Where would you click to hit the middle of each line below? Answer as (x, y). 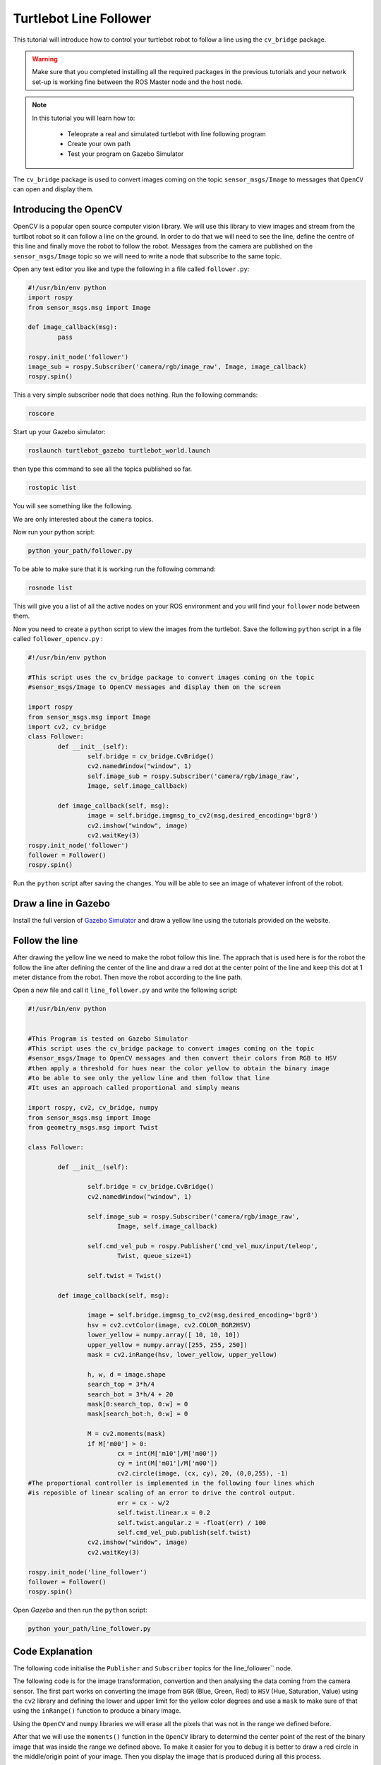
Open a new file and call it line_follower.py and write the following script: (125, 990)
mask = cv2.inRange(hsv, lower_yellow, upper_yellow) (182, 1355)
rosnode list (50, 588)
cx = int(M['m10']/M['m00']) (167, 1453)
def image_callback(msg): (73, 327)
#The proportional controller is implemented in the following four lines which (171, 1483)
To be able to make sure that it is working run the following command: (114, 569)
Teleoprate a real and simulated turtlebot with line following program (167, 133)
